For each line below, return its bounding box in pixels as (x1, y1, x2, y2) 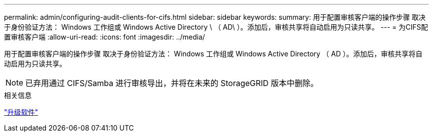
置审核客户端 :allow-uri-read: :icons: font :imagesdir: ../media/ (4, 33, 205, 41)
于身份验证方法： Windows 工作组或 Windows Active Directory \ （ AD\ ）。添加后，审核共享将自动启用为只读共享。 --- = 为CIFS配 (4, 23, 428, 31)
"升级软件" (4, 108, 39, 116)
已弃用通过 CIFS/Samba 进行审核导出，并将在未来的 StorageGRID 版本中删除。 (25, 78, 318, 88)
